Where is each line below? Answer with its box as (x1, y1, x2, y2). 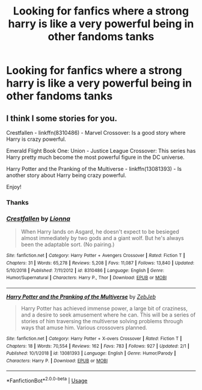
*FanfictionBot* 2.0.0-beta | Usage (6, 376, 88, 385)
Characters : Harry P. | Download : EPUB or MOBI (6, 357, 108, 364)
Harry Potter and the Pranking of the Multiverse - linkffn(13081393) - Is (6, 166, 182, 172)
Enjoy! (6, 184, 22, 190)
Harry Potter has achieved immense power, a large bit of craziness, (20, 305, 188, 312)
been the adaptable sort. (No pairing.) (20, 241, 115, 248)
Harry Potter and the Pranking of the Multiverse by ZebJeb (6, 293, 156, 300)
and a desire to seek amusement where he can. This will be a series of (20, 311, 196, 318)
